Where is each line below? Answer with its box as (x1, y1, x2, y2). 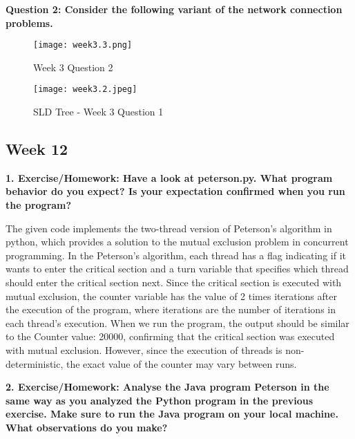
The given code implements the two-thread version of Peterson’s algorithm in (6, 221, 332, 235)
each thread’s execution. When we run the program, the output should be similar (6, 315, 349, 330)
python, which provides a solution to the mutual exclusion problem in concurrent (6, 234, 349, 249)
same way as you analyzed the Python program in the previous (6, 393, 314, 407)
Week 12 (6, 138, 68, 160)
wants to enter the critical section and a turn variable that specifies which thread (6, 261, 349, 276)
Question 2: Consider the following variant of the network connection (6, 2, 343, 16)
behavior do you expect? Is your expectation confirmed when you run (6, 184, 345, 198)
